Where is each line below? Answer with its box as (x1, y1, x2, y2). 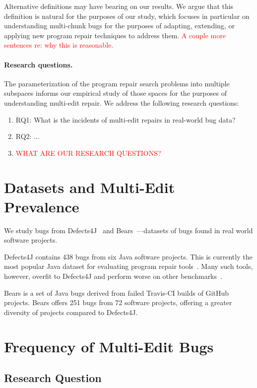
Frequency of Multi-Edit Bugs (4, 336, 214, 356)
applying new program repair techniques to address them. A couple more (4, 30, 226, 40)
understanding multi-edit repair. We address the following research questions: (4, 97, 239, 108)
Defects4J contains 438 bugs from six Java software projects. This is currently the (4, 251, 253, 261)
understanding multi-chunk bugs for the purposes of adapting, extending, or (4, 20, 235, 31)
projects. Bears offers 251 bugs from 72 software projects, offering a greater (4, 297, 232, 308)
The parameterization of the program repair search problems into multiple (4, 78, 230, 88)
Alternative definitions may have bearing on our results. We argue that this (4, 1, 234, 11)
